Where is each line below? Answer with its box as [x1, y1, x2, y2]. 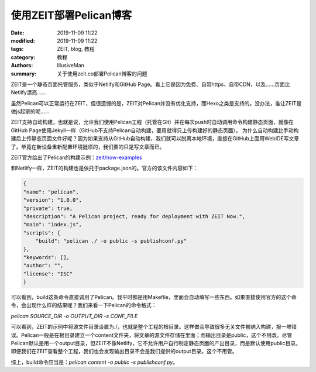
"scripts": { [23, 229, 61, 236]
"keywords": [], [23, 254, 70, 260]
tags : [11, 46, 24, 53]
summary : [11, 70, 37, 77]
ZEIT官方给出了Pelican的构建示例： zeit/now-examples [11, 154, 143, 161]
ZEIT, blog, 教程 [57, 46, 95, 53]
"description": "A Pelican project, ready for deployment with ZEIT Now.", [23, 213, 246, 219]
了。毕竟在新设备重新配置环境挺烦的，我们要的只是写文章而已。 [11, 143, 165, 150]
